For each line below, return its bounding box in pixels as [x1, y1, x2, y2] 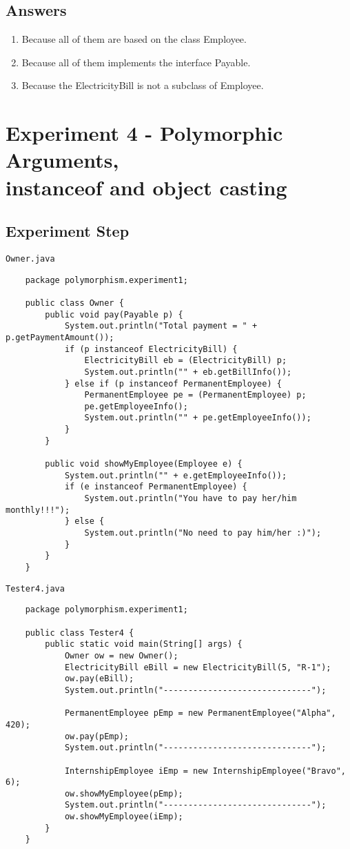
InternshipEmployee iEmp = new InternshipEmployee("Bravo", [64, 765, 346, 776]
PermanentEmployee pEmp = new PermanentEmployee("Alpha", [64, 708, 336, 719]
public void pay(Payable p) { [45, 309, 183, 320]
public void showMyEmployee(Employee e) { [45, 459, 243, 469]
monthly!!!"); [6, 505, 70, 515]
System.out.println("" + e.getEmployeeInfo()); [64, 470, 287, 480]
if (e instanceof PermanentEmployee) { [64, 482, 247, 492]
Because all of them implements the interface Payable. [21, 55, 251, 69]
